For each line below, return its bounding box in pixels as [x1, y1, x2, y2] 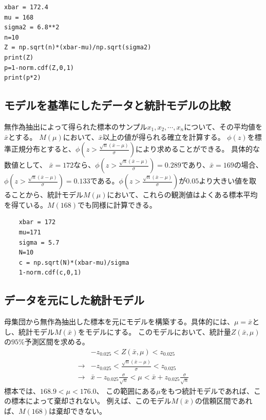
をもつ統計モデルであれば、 [160, 385, 254, 396]
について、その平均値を [184, 121, 263, 132]
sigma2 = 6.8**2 [4, 24, 60, 31]
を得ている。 [4, 199, 47, 210]
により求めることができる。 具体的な [135, 143, 260, 154]
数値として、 [4, 159, 47, 170]
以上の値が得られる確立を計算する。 [102, 131, 225, 142]
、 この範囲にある [96, 385, 157, 396]
